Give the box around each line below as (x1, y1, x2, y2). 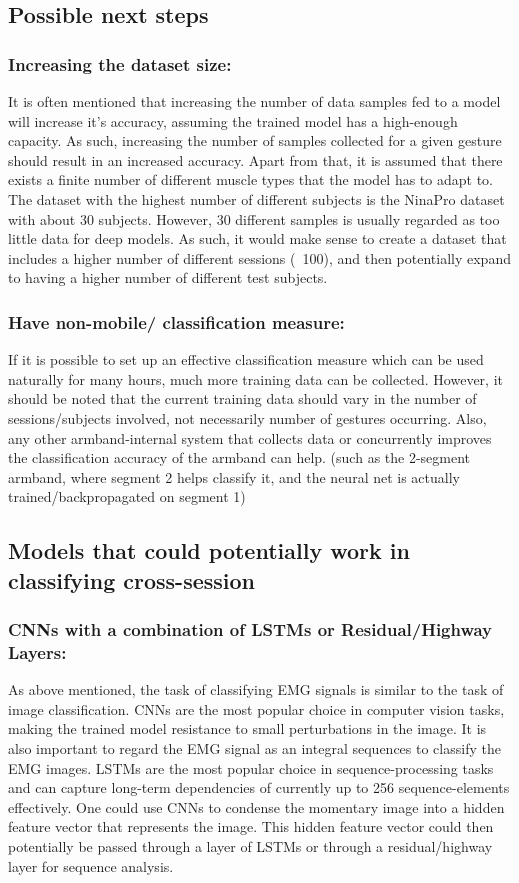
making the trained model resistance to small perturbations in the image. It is (8, 718, 487, 739)
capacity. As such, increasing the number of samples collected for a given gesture (8, 130, 502, 151)
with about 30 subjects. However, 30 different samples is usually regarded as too (8, 208, 500, 229)
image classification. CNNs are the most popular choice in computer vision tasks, (8, 698, 505, 719)
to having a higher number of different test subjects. (8, 267, 328, 288)
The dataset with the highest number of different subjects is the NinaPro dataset (8, 188, 505, 209)
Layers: (8, 639, 67, 664)
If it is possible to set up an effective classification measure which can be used (8, 349, 484, 370)
